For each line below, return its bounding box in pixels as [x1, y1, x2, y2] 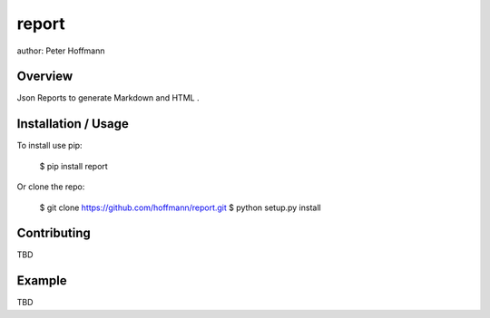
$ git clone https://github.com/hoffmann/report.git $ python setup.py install [39, 202, 321, 213]
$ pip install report [39, 160, 108, 171]
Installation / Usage [16, 116, 129, 131]
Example [16, 273, 67, 289]
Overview [16, 69, 73, 84]
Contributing [16, 226, 91, 241]
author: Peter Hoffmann [16, 45, 105, 56]
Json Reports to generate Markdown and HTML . [16, 92, 200, 103]
